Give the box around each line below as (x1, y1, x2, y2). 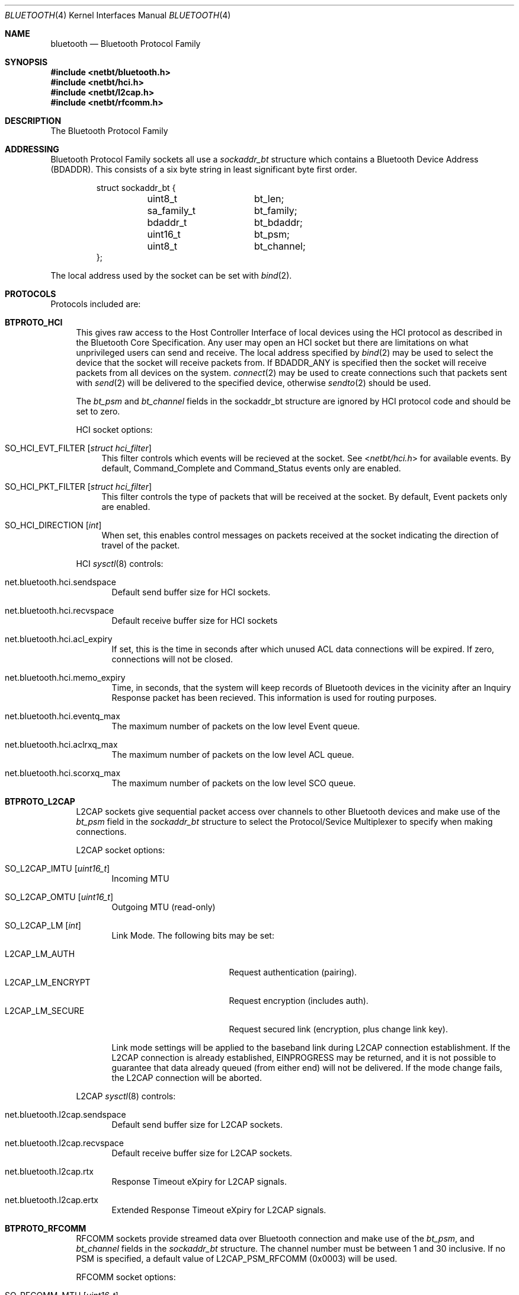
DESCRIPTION (5, 116, 62, 126)
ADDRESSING (5, 144, 59, 154)
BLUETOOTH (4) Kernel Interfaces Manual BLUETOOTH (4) (5, 10, 231, 20)
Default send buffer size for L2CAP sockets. (111, 1119, 283, 1130)
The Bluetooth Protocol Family (50, 126, 168, 136)
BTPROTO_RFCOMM (5, 1223, 86, 1233)
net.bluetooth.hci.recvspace (5, 605, 114, 615)
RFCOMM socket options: (76, 1272, 176, 1282)
